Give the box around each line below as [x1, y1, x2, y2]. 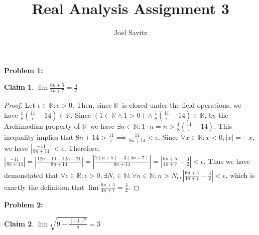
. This [214, 120, 232, 131]
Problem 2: [4, 199, 43, 210]
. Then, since [72, 100, 112, 110]
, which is [225, 169, 255, 180]
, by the [204, 109, 228, 120]
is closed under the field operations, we [122, 100, 241, 110]
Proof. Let [4, 100, 35, 110]
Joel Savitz [113, 27, 148, 38]
